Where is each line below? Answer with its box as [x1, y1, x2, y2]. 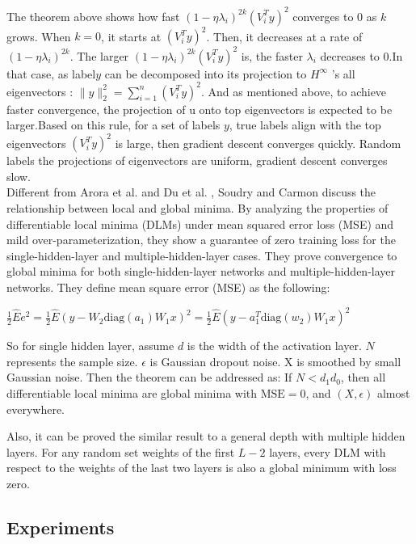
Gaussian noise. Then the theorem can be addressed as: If [6, 369, 292, 386]
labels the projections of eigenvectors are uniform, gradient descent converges [6, 152, 388, 169]
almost [376, 384, 410, 401]
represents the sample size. [6, 352, 138, 369]
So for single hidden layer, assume [6, 337, 174, 354]
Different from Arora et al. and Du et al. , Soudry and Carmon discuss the [6, 183, 376, 200]
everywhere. [6, 400, 65, 417]
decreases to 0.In [320, 47, 403, 64]
